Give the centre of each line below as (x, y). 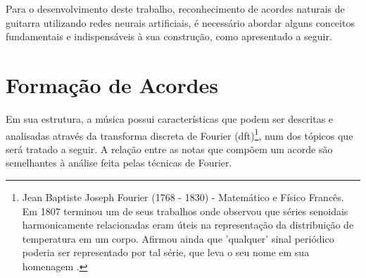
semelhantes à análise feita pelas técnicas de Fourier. (119, 163)
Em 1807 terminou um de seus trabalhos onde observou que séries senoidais (185, 211)
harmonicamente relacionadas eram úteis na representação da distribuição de (188, 225)
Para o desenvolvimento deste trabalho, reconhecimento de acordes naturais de (175, 8)
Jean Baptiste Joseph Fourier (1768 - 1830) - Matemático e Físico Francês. (183, 197)
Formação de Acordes (112, 84)
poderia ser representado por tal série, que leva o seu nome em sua (166, 252)
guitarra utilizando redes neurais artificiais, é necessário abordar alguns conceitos (180, 22)
